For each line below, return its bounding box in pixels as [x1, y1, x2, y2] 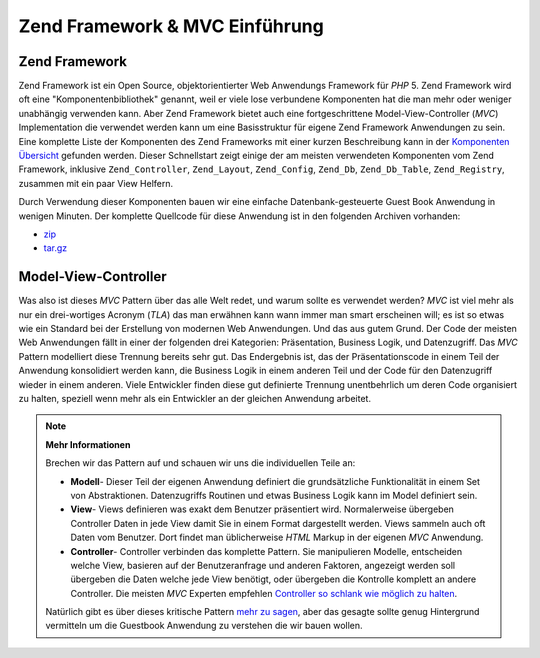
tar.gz [43, 242, 68, 254]
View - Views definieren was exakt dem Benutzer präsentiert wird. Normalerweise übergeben [70, 503, 455, 515]
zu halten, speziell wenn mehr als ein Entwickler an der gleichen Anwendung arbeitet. [18, 393, 372, 404]
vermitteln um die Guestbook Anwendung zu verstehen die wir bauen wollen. [45, 620, 364, 632]
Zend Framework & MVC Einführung [18, 15, 324, 37]
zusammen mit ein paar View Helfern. [18, 177, 174, 189]
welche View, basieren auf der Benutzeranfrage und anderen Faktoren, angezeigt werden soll [70, 559, 456, 571]
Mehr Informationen [45, 438, 131, 450]
